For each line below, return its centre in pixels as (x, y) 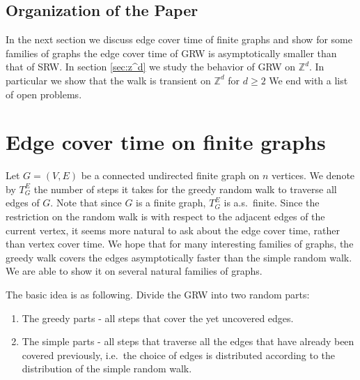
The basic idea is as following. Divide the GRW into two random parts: (158, 295)
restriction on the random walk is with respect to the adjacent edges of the (165, 216)
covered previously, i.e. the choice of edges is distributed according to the (179, 355)
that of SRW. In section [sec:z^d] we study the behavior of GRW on (151, 67)
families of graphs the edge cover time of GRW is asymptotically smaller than (171, 53)
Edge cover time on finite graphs (166, 142)
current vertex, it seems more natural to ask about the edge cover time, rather (173, 230)
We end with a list (308, 80)
